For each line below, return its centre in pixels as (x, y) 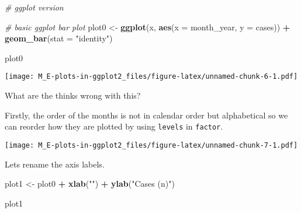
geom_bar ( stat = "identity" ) (59, 38)
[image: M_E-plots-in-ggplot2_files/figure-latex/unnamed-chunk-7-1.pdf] (151, 145)
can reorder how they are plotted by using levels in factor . (114, 126)
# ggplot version (34, 7)
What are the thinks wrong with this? (73, 95)
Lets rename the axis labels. (55, 164)
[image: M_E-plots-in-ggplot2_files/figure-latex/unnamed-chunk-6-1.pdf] (151, 77)
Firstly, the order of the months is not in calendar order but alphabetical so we (146, 115)
